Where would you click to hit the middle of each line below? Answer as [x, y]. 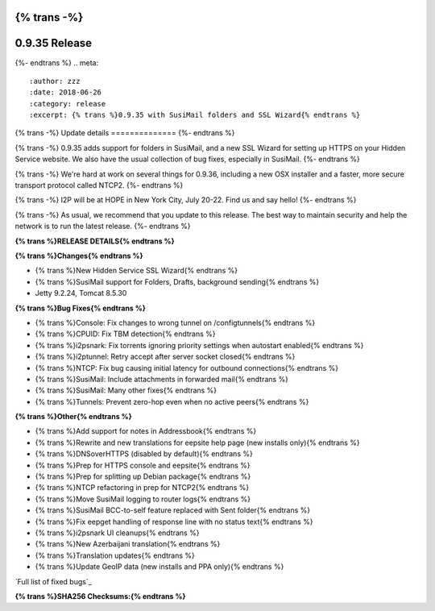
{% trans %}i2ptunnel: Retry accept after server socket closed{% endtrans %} [165, 357]
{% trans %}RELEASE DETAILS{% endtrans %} [95, 241]
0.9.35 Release [54, 43]
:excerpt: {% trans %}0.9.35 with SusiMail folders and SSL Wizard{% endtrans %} [195, 115]
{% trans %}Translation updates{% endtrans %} [115, 555]
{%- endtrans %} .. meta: [57, 62]
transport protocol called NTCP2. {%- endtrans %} [99, 185]
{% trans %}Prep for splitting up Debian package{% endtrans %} [143, 476]
